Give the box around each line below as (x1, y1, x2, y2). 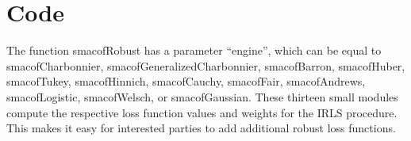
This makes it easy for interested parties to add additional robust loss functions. (6, 120, 396, 136)
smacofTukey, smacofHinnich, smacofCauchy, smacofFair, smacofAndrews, (6, 73, 366, 90)
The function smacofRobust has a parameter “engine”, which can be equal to (6, 42, 382, 59)
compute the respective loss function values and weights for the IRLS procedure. (6, 104, 398, 120)
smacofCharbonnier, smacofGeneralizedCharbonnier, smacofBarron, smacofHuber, (6, 57, 405, 74)
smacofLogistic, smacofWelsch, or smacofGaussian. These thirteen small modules (6, 88, 398, 105)
